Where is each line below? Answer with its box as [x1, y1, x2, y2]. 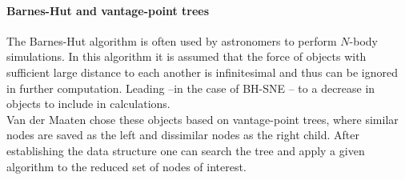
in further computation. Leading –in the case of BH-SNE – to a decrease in [6, 79, 375, 96]
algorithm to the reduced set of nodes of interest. [6, 158, 247, 174]
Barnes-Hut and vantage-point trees [6, 2, 210, 18]
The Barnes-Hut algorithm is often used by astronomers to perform [6, 32, 337, 49]
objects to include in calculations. [6, 95, 170, 112]
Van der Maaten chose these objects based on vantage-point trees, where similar [6, 110, 399, 127]
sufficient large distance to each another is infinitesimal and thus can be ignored [6, 63, 398, 80]
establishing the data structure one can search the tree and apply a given [6, 142, 365, 158]
